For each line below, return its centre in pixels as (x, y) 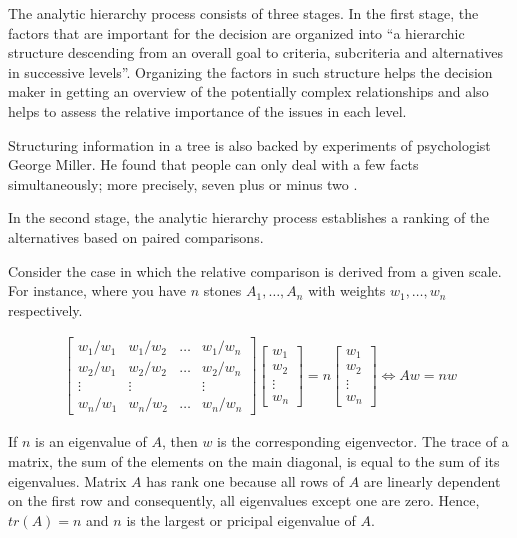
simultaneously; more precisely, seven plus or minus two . (183, 183)
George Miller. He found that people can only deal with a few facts (213, 164)
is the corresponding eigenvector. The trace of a (363, 441)
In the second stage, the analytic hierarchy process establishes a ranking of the (249, 217)
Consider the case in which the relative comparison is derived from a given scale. (255, 270)
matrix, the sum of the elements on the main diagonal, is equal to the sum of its (254, 461)
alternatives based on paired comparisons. (136, 236)
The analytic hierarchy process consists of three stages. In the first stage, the (243, 13)
